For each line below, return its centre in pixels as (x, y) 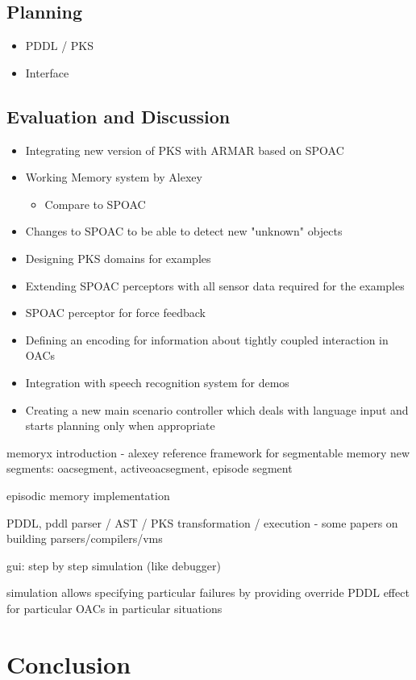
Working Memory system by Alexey (114, 177)
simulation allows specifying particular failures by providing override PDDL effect (208, 592)
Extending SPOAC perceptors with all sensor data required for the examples (215, 285)
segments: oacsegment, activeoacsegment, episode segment (150, 468)
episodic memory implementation (88, 495)
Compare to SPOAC (95, 204)
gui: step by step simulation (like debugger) (114, 565)
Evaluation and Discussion (119, 116)
